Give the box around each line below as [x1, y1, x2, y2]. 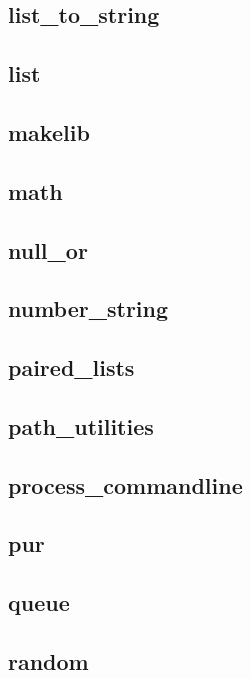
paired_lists [8, 352, 135, 383]
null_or [8, 234, 88, 265]
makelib [8, 116, 90, 147]
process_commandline [8, 469, 243, 500]
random [8, 645, 89, 676]
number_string [8, 293, 169, 324]
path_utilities [8, 410, 154, 441]
